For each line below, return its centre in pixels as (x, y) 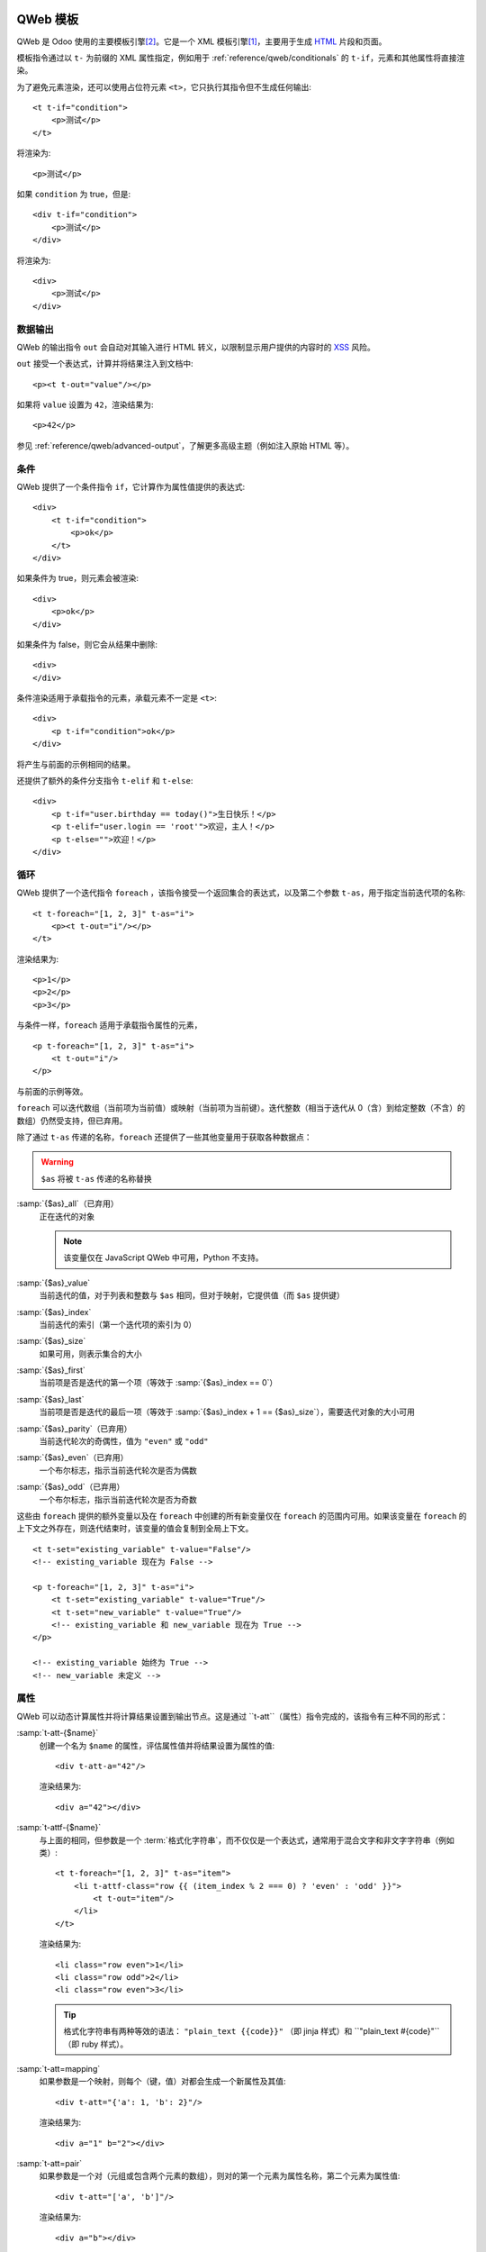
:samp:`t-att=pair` (49, 2163)
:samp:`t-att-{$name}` (58, 1733)
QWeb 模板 (48, 19)
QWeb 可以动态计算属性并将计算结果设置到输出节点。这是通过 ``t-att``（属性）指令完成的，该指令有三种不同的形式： (233, 1716)
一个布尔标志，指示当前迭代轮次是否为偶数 (118, 1470)
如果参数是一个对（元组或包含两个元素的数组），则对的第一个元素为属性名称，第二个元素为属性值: (220, 2176)
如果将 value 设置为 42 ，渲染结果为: (85, 404)
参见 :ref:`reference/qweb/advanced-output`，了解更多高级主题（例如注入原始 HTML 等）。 (185, 445)
